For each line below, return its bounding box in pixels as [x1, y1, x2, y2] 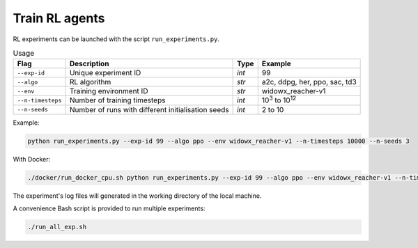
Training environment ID [69, 86, 148, 96]
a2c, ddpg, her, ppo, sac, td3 [261, 77, 357, 87]
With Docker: [13, 155, 51, 163]
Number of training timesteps [69, 95, 166, 105]
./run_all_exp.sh [27, 223, 87, 231]
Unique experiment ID [69, 68, 141, 78]
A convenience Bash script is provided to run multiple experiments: [13, 204, 206, 212]
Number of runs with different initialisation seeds [69, 104, 229, 114]
